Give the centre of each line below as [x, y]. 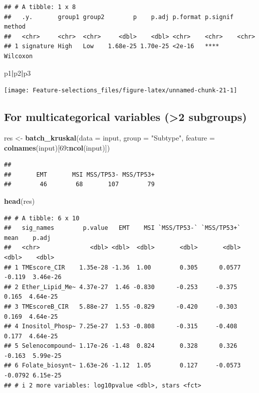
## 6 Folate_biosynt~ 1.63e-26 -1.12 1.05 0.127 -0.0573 [122, 366]
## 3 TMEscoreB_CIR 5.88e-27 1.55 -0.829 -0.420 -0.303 [121, 306]
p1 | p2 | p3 [18, 73]
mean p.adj [28, 238]
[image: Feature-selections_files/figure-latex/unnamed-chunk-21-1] [121, 91]
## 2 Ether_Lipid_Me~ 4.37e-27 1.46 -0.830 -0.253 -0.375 [121, 287]
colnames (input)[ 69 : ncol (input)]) [57, 147]
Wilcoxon [19, 56]
